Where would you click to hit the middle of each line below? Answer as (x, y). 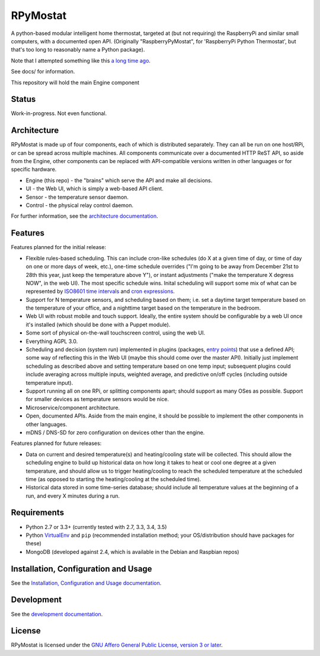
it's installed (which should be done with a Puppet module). (98, 324)
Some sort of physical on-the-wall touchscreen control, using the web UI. (116, 333)
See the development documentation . (57, 614)
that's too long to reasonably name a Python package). (78, 50)
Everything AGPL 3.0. (52, 341)
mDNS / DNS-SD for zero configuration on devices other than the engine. (115, 432)
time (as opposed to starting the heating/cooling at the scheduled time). (113, 479)
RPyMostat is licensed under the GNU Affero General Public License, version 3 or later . (117, 645)
